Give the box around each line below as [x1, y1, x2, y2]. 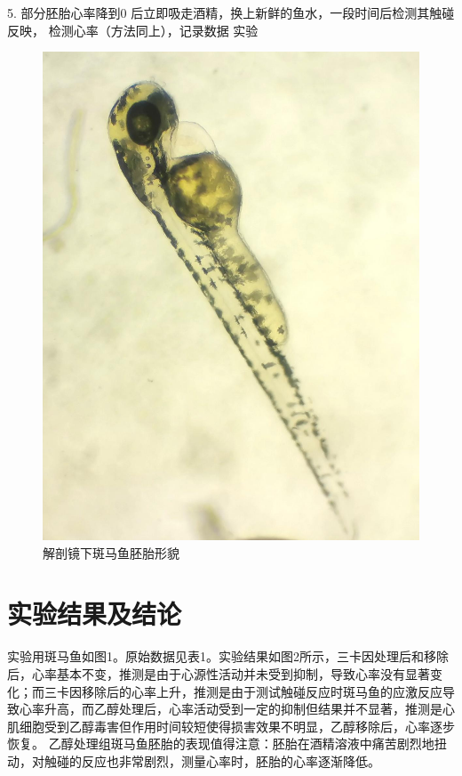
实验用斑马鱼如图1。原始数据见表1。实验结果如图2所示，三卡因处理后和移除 [7, 647, 449, 666]
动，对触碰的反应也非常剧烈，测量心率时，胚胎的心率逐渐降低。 [7, 751, 380, 770]
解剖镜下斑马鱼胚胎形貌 [43, 543, 179, 562]
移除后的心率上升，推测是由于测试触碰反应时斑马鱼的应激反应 [81, 682, 442, 700]
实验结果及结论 [7, 595, 182, 632]
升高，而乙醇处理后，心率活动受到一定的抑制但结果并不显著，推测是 [44, 699, 442, 718]
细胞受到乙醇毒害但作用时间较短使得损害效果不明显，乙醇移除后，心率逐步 [19, 716, 455, 735]
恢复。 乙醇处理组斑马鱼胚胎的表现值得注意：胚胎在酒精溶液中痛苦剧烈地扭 [7, 734, 447, 753]
